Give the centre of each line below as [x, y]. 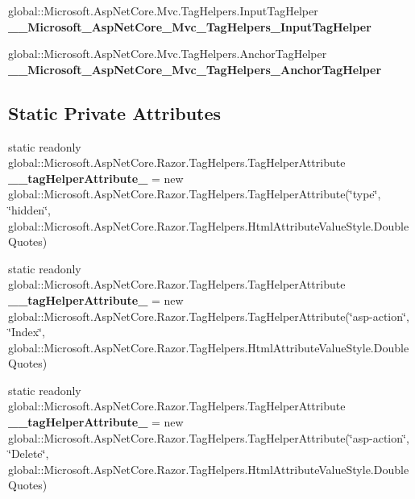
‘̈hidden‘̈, [29, 209]
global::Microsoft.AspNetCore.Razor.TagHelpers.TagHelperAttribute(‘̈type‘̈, [195, 194]
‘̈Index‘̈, [27, 332]
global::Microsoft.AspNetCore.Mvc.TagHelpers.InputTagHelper [163, 10]
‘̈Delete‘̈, [29, 453]
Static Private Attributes [115, 112]
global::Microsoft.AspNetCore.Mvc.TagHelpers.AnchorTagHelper [168, 54]
